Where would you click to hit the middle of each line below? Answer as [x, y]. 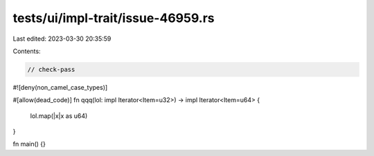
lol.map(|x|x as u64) [59, 116]
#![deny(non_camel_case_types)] [60, 87]
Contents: [27, 51]
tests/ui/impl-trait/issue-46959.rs [114, 18]
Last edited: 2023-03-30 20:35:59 [62, 39]
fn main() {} [29, 144]
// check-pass [51, 69]
